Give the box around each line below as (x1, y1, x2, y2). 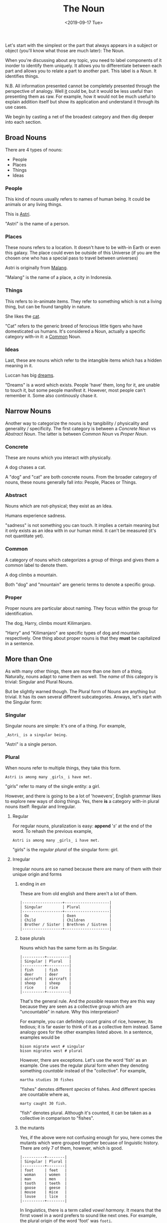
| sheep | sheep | (19, 981, 72, 986)
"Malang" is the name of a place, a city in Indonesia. (5, 274, 112, 280)
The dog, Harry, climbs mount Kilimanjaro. (5, 620, 92, 626)
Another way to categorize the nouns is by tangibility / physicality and (5, 420, 149, 426)
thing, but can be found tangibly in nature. (5, 303, 91, 309)
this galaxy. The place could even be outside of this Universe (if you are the (5, 250, 161, 256)
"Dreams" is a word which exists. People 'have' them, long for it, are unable (5, 382, 161, 388)
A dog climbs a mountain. (5, 572, 58, 578)
